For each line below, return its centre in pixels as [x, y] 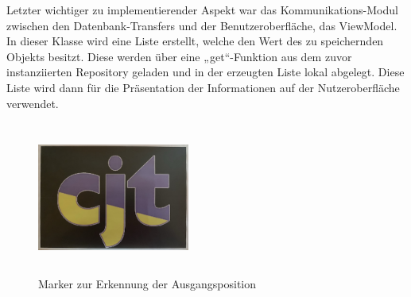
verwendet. [33, 103]
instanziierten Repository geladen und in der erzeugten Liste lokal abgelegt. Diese [205, 72]
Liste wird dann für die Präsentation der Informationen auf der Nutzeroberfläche [203, 87]
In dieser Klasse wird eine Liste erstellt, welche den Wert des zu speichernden [195, 41]
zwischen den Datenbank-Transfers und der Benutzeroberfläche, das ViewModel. [202, 25]
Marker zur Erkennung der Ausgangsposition [147, 283]
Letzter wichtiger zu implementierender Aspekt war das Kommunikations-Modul [202, 10]
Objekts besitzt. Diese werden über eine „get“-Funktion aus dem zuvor [179, 56]
